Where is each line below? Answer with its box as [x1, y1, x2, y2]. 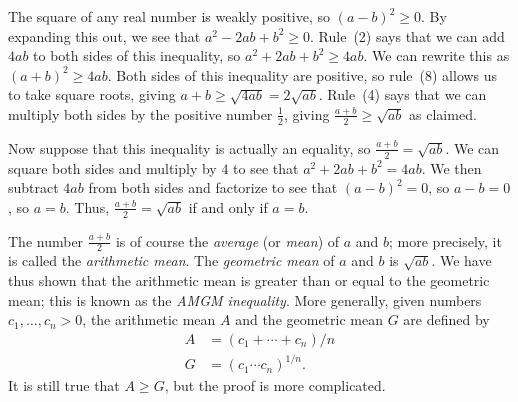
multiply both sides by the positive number [8, 103, 273, 124]
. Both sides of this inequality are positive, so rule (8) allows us [107, 64, 498, 85]
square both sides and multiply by [8, 157, 217, 178]
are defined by [403, 309, 490, 330]
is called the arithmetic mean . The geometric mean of [8, 250, 335, 271]
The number [8, 230, 84, 251]
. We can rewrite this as [363, 45, 510, 66]
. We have [431, 250, 492, 271]
